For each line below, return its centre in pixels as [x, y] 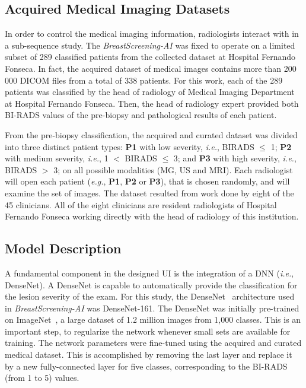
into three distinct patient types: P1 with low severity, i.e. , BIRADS [130, 146]
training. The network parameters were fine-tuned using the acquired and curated [153, 343]
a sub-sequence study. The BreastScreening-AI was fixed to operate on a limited [150, 45]
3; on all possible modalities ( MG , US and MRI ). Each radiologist [173, 169]
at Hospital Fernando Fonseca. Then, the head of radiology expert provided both [152, 103]
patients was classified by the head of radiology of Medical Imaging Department [150, 92]
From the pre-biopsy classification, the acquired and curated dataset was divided [151, 134]
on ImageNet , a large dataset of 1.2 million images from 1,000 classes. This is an [153, 319]
